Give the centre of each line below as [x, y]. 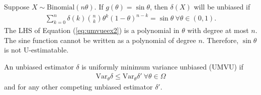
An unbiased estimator [39, 66]
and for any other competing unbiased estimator [78, 86]
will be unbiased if [222, 6]
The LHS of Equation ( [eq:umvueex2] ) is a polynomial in [92, 30]
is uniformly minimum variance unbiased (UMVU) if [162, 66]
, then [159, 6]
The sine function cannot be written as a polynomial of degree [100, 40]
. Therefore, [221, 40]
